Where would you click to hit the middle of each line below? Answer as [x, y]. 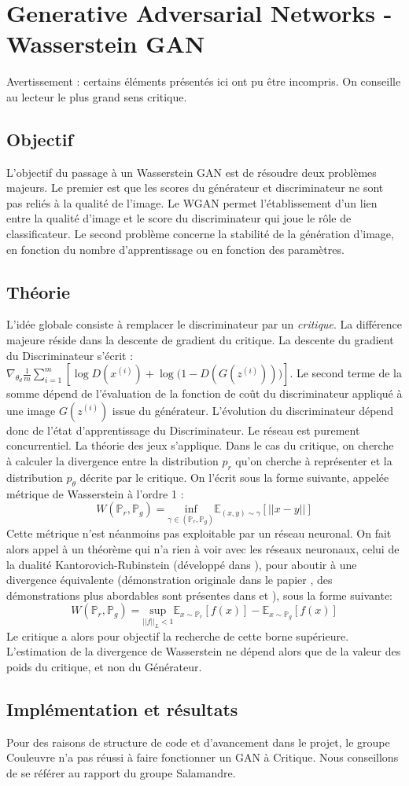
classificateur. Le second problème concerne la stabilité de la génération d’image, [200, 234]
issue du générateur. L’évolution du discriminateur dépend [253, 410]
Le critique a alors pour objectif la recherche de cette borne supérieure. [178, 635]
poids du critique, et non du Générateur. [104, 666]
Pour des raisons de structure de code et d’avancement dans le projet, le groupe [198, 742]
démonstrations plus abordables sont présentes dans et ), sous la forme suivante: [199, 595]
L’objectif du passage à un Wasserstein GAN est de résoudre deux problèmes [192, 172]
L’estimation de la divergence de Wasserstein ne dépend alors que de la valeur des [204, 651]
